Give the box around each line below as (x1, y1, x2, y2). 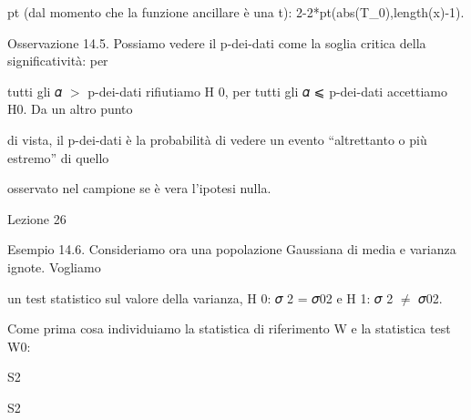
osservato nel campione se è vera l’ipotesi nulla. (7, 179, 271, 198)
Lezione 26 (7, 209, 67, 228)
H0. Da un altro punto (7, 99, 133, 118)
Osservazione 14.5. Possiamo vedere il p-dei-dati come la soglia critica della (7, 33, 426, 52)
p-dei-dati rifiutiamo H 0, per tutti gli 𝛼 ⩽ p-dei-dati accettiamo (87, 81, 448, 100)
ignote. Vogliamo (7, 257, 101, 276)
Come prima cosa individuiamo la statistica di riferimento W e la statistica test (7, 319, 451, 338)
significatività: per (7, 51, 108, 70)
